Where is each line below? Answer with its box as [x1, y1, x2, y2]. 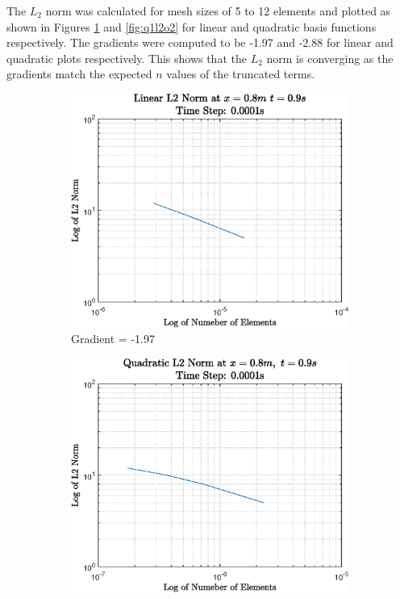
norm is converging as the [266, 49, 394, 66]
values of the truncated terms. [166, 65, 315, 82]
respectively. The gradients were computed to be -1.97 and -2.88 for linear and [6, 34, 394, 51]
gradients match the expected [6, 65, 152, 82]
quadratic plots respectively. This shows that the [6, 49, 247, 66]
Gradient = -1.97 [71, 330, 155, 347]
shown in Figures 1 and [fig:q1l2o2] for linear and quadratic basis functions [6, 18, 377, 35]
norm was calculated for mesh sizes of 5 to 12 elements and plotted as [45, 2, 391, 19]
